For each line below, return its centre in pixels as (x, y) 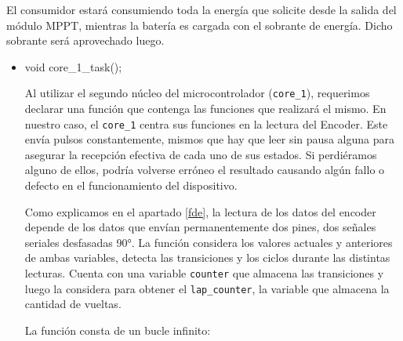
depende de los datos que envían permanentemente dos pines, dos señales (200, 227)
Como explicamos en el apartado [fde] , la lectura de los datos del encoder (200, 211)
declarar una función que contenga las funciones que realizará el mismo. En (205, 109)
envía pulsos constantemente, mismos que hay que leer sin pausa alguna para (209, 139)
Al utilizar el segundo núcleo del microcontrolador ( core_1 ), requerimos (197, 93)
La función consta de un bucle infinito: (118, 330)
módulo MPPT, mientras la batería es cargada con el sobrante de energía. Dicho (200, 25)
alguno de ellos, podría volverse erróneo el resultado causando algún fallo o (205, 170)
